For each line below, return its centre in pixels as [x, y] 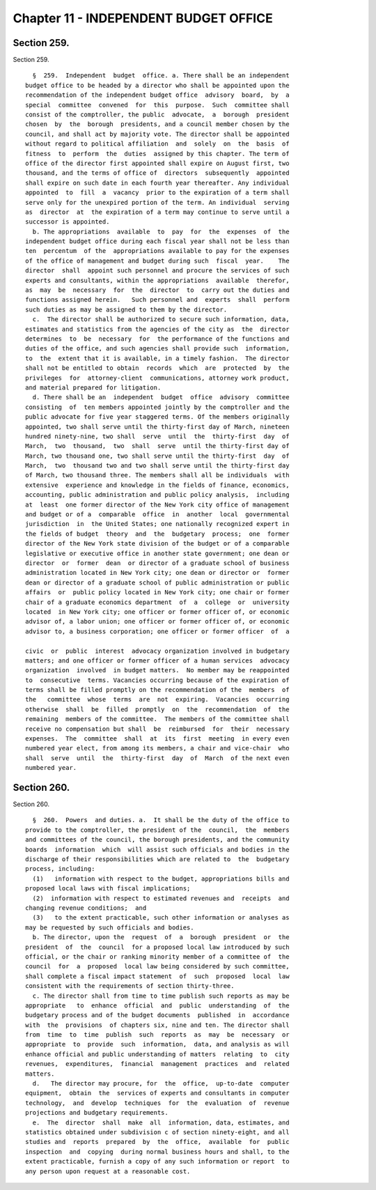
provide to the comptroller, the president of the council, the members [157, 830]
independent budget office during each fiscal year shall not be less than [157, 241]
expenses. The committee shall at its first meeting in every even [157, 739]
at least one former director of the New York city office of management [157, 504]
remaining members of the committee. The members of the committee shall [157, 719]
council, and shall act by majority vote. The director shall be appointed [157, 134]
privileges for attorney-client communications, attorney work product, [157, 378]
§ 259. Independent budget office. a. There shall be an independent [161, 76]
